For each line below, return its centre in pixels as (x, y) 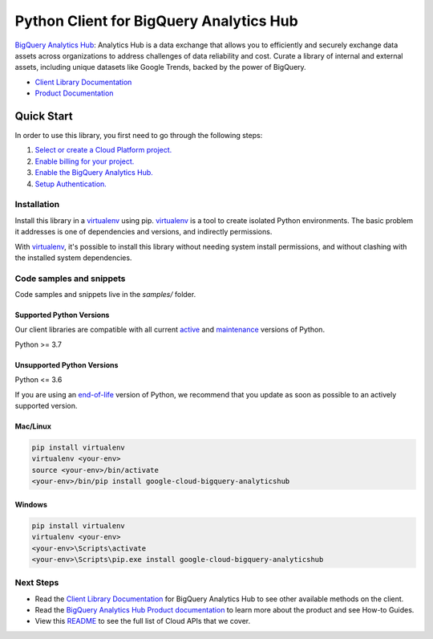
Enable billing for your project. (85, 161)
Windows (31, 504)
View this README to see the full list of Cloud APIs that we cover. (143, 621)
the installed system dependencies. (73, 258)
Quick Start (44, 116)
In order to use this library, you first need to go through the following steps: (139, 136)
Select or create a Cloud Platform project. (103, 150)
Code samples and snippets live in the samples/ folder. (105, 295)
